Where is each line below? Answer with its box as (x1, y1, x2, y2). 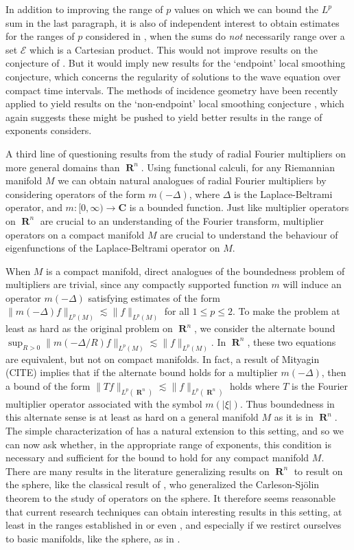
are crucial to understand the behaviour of (160, 227, 338, 241)
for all (164, 304, 189, 318)
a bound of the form (5, 378, 91, 393)
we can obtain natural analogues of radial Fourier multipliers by (58, 173, 327, 188)
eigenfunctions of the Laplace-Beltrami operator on (5, 241, 220, 255)
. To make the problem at (232, 304, 340, 318)
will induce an (283, 277, 342, 291)
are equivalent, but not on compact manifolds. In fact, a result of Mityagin (5, 351, 320, 366)
